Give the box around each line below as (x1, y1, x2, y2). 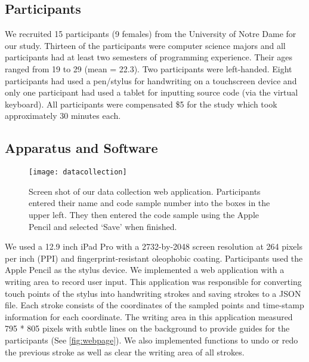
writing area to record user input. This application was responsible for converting (5, 275, 302, 287)
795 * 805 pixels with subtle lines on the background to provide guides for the (5, 322, 290, 335)
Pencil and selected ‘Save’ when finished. (29, 220, 177, 232)
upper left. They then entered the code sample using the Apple (29, 208, 259, 220)
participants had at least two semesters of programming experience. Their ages (5, 51, 293, 63)
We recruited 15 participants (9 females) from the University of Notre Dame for (5, 27, 296, 40)
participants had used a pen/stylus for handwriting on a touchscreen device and (5, 74, 297, 87)
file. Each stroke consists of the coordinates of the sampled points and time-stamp (5, 299, 304, 311)
